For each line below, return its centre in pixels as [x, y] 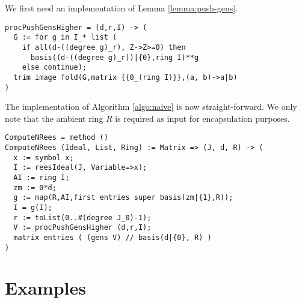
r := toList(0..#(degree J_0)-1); [82, 217]
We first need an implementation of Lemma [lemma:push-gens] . [122, 8]
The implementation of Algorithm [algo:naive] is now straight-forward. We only [151, 106]
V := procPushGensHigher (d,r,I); [82, 228]
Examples [45, 288]
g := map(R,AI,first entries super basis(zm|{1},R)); [123, 198]
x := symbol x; [44, 157]
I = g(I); [33, 207]
